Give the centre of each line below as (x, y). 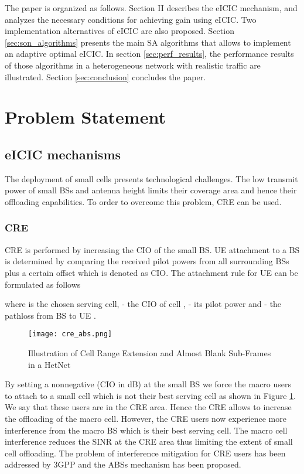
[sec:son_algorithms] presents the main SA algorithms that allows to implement (148, 42)
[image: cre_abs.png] (70, 334)
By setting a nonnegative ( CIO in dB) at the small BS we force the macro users (148, 384)
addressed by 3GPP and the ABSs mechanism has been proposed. (123, 464)
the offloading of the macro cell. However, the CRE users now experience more (146, 418)
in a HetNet (49, 364)
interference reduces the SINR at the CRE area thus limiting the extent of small (149, 441)
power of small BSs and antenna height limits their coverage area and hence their (151, 190)
